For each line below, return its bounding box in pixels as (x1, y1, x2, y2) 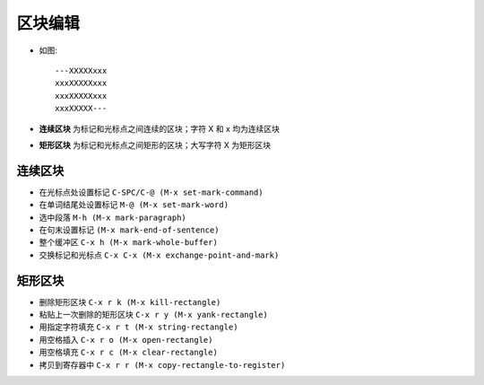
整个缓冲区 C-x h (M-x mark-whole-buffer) (39, 237, 219, 248)
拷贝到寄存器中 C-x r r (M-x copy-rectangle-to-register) (39, 359, 286, 370)
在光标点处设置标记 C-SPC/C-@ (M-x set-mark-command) (39, 187, 264, 197)
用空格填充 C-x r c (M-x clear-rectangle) (39, 346, 219, 358)
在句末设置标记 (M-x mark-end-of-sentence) (39, 224, 220, 235)
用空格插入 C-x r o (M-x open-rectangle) (39, 334, 213, 345)
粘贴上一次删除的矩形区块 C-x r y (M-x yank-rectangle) (39, 310, 268, 320)
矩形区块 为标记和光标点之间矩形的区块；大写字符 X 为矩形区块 (39, 139, 272, 150)
